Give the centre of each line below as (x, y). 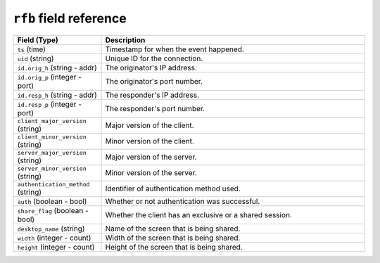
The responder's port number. (155, 108)
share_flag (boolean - (53, 210)
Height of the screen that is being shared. (174, 247)
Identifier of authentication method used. (173, 188)
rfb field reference (70, 18)
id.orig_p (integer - (50, 77)
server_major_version (52, 152)
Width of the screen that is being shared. (173, 238)
